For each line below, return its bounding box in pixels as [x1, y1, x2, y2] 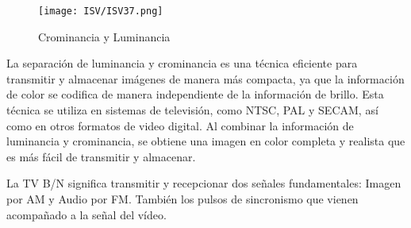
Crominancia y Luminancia [38, 28, 171, 44]
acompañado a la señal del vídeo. [6, 206, 167, 222]
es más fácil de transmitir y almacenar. [6, 148, 196, 164]
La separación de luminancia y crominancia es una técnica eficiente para [6, 55, 358, 71]
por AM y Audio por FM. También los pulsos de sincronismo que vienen [6, 191, 359, 207]
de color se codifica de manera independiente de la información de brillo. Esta [6, 86, 384, 102]
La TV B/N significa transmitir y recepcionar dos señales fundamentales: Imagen [6, 175, 401, 191]
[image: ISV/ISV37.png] [38, 6, 163, 17]
